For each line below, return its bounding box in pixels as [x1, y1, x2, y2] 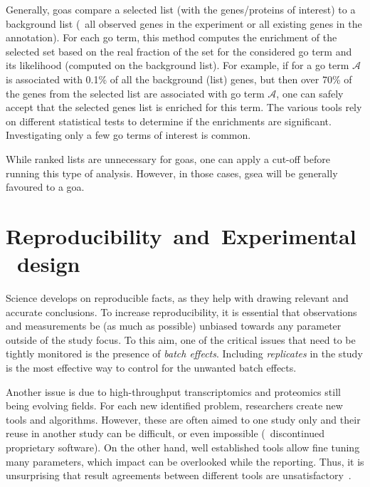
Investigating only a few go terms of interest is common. [6, 127, 251, 142]
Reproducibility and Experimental [6, 221, 356, 250]
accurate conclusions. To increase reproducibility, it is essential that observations [6, 304, 357, 319]
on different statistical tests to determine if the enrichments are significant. [6, 113, 332, 128]
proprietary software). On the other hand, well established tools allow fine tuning [6, 439, 360, 454]
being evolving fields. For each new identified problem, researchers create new [6, 398, 343, 413]
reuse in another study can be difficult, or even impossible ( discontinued [6, 426, 325, 441]
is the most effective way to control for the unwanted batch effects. [6, 360, 297, 375]
